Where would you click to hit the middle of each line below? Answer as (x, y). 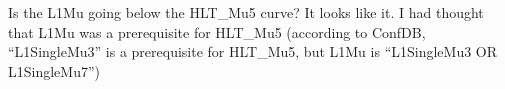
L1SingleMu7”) (54, 70)
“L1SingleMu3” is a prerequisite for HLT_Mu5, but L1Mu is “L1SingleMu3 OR (253, 51)
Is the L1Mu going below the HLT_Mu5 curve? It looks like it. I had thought (246, 12)
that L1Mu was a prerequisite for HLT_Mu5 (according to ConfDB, (217, 31)
